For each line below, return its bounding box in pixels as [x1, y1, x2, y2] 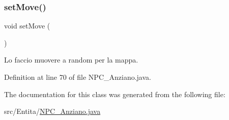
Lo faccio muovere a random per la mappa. [4, 54, 138, 65]
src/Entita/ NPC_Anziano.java [4, 106, 101, 116]
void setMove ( [4, 20, 50, 31]
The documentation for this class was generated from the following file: [4, 88, 225, 99]
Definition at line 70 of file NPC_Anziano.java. [4, 72, 151, 82]
